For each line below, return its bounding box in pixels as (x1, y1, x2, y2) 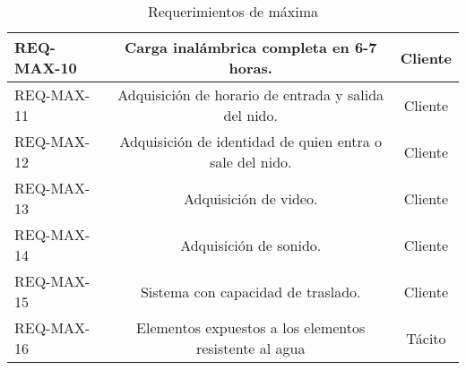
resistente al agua (195, 338, 306, 358)
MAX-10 (14, 57, 77, 78)
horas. (229, 57, 272, 78)
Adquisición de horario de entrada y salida (117, 84, 384, 105)
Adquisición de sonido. (180, 234, 322, 255)
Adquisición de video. (183, 187, 318, 209)
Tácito (406, 327, 446, 348)
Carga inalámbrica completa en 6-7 (125, 37, 377, 57)
